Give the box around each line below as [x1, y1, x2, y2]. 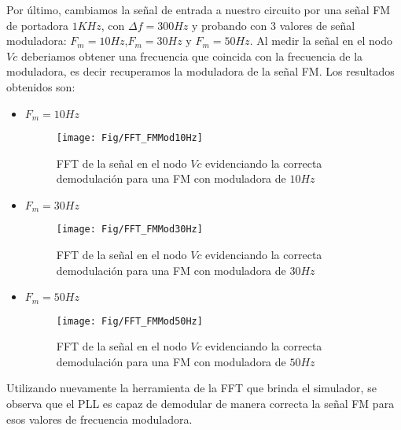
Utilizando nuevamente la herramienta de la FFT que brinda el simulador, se [6, 380, 377, 396]
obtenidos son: [6, 78, 75, 95]
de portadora [6, 17, 69, 33]
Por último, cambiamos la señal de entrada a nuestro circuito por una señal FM [6, 2, 391, 17]
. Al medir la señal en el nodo [249, 32, 392, 49]
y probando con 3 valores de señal [192, 17, 355, 33]
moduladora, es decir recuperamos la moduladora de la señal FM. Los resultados [6, 63, 395, 80]
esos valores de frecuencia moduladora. [6, 410, 193, 427]
